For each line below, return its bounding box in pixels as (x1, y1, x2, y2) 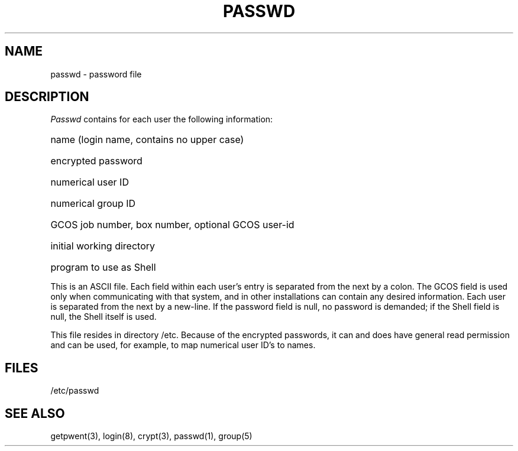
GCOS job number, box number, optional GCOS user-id (50, 219, 294, 231)
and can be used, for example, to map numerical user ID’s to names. (50, 340, 316, 351)
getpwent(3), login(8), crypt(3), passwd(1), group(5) (50, 431, 252, 442)
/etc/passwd (50, 385, 99, 396)
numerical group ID (50, 197, 136, 210)
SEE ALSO (5, 405, 65, 421)
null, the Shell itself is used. (50, 312, 157, 322)
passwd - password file (50, 69, 142, 79)
